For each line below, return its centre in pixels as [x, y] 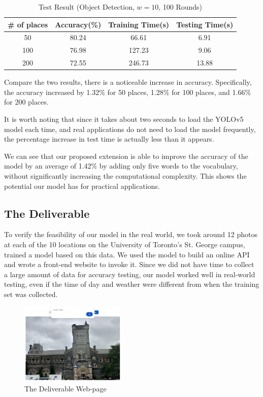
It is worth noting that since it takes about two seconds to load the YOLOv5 [124, 119]
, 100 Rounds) [180, 7]
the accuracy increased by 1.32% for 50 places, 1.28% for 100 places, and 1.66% [128, 92]
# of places [28, 24]
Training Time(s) [139, 24]
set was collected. [31, 294]
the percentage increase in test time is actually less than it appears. [109, 139]
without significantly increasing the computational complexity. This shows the [125, 175]
